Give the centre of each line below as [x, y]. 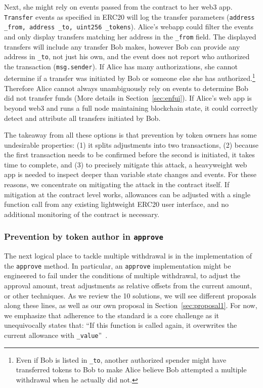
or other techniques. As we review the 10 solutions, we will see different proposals [130, 295]
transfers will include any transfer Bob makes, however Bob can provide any [122, 46]
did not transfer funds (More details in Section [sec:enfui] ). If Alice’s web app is [128, 98]
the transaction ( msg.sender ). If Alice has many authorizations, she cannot [121, 66]
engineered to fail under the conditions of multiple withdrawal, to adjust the [122, 275]
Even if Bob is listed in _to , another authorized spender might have [121, 359]
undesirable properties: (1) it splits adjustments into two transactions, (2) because [131, 144]
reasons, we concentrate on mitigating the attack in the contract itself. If [117, 184]
